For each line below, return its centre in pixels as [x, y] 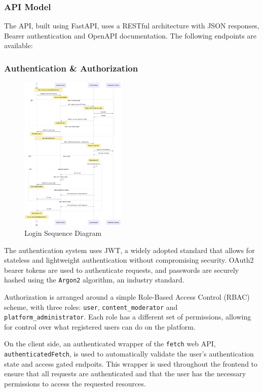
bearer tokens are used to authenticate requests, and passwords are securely [122, 270]
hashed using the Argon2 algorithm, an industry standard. [94, 280]
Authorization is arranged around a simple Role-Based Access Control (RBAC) [127, 296]
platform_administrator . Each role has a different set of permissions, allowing [128, 317]
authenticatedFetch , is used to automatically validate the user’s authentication [129, 354]
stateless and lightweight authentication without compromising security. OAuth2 [129, 260]
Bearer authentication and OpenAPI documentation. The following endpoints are [130, 35]
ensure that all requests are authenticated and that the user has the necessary [125, 373]
